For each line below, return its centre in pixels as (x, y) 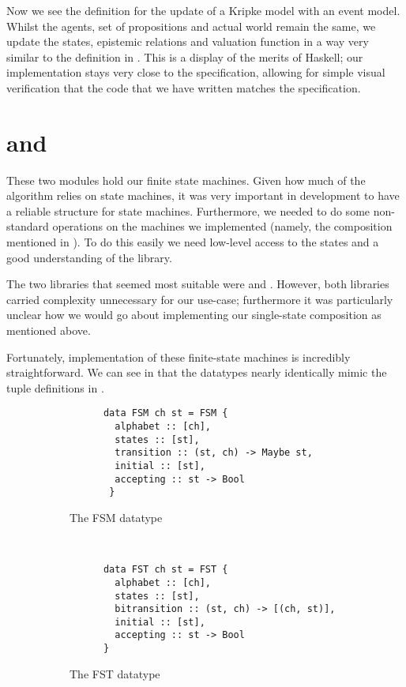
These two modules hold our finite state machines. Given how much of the (186, 180)
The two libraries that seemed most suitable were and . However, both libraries (198, 284)
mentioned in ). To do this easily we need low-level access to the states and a (193, 242)
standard (28, 226)
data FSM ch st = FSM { (165, 413)
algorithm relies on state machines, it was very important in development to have (203, 195)
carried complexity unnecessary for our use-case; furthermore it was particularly (200, 299)
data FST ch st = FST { (165, 570)
